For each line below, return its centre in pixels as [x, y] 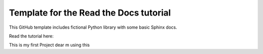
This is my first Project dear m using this [49, 45]
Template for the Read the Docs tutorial [90, 13]
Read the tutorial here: [31, 36]
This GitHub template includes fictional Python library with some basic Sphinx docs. [93, 27]
